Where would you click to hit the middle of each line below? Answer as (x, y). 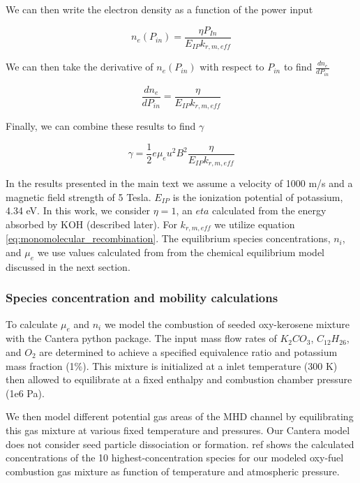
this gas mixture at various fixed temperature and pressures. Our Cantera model (178, 430)
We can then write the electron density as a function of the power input (159, 9)
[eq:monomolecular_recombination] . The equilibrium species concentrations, (168, 238)
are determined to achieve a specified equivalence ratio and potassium (188, 352)
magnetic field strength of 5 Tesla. (78, 196)
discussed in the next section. (68, 266)
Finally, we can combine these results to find (101, 126)
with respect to (232, 67)
